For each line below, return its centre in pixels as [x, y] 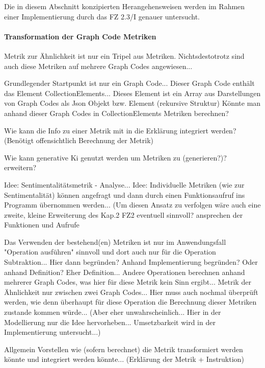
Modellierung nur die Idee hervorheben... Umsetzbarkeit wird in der [110, 322]
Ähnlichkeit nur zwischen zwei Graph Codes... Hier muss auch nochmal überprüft [131, 292]
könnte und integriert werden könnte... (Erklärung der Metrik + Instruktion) [124, 359]
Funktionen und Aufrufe [42, 225]
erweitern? [20, 167]
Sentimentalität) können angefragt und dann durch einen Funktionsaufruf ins [125, 194]
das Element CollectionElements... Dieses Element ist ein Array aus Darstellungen [132, 93]
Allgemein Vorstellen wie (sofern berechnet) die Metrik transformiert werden [124, 349]
